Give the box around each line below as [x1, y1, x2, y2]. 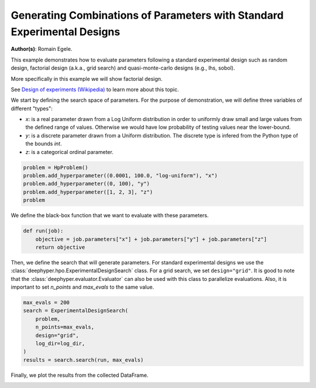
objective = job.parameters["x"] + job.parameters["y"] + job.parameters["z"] [35, 236, 267, 242]
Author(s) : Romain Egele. [11, 46, 73, 53]
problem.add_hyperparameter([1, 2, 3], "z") [23, 188, 153, 195]
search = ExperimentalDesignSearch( [23, 307, 129, 314]
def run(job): [23, 228, 64, 234]
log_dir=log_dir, [35, 340, 85, 347]
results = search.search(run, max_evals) [23, 356, 144, 363]
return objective [35, 243, 85, 250]
